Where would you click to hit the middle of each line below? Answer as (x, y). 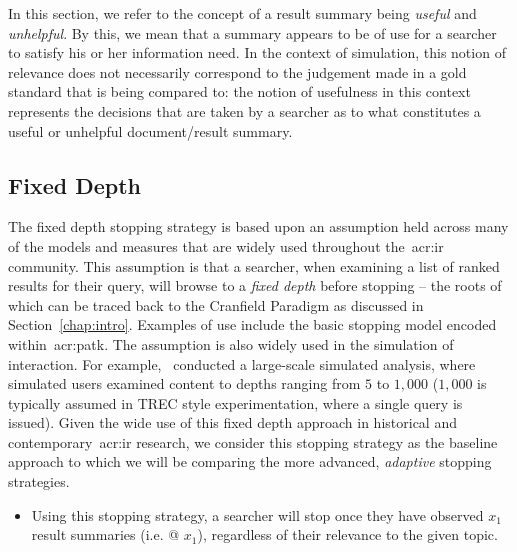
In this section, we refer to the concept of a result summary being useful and (242, 13)
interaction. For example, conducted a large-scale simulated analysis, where (242, 363)
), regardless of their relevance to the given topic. (347, 534)
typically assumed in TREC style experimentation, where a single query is (235, 402)
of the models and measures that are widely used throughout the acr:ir (226, 245)
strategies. (39, 481)
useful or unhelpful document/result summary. (150, 130)
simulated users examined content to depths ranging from (184, 383)
